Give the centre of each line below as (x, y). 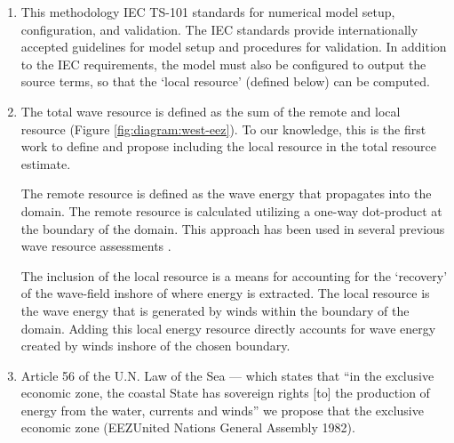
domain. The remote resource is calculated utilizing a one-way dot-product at (231, 210)
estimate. (46, 163)
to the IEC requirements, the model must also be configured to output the (223, 64)
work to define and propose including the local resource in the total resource (228, 146)
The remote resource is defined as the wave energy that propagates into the (226, 193)
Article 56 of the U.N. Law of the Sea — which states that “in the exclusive (227, 375)
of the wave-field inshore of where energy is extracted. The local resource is (225, 293)
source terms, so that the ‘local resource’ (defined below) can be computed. (225, 81)
